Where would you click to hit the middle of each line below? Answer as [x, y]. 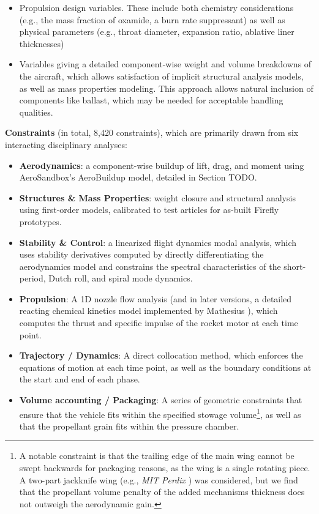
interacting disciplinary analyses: [66, 144]
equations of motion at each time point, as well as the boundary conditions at [165, 367]
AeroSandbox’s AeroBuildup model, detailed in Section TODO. [138, 177]
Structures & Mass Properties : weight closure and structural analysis [157, 197]
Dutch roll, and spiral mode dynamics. [121, 278]
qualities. [36, 112]
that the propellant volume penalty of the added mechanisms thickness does [162, 492]
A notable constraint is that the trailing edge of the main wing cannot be [157, 456]
